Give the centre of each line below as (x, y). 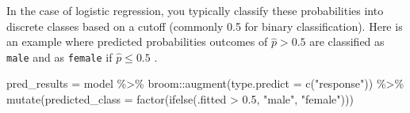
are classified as (347, 41)
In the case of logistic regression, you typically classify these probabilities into (195, 10)
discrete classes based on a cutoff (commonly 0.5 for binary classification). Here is (205, 26)
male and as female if (59, 56)
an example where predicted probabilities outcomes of (137, 41)
